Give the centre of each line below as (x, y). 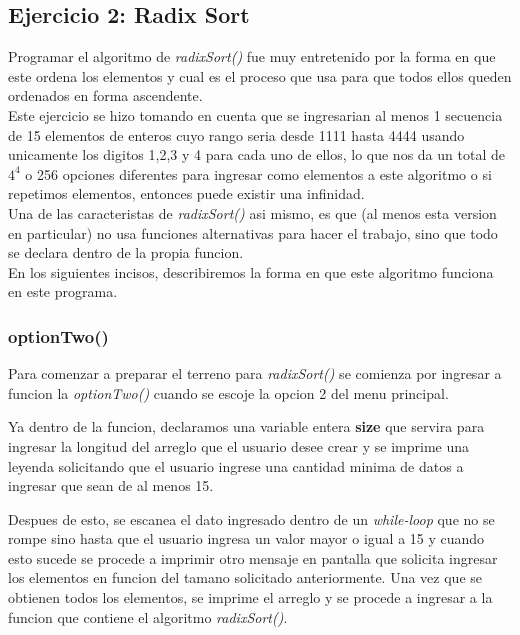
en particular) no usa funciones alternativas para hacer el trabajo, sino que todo (253, 232)
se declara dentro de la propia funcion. (126, 252)
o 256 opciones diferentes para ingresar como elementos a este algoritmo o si (258, 173)
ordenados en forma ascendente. (105, 95)
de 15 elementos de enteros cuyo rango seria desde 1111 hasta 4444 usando (236, 134)
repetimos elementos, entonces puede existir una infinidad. (186, 193)
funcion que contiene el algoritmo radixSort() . (148, 616)
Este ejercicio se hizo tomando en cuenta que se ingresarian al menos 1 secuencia (255, 114)
